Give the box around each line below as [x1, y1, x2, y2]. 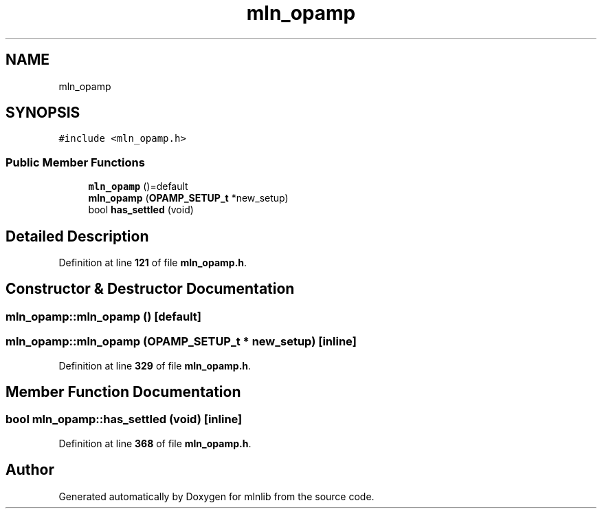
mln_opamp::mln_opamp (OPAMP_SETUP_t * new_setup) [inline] [5, 334, 357, 349]
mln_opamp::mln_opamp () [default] [5, 309, 202, 323]
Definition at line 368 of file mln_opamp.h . [58, 437, 252, 449]
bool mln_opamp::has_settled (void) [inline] [5, 412, 243, 427]
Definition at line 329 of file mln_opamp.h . [58, 359, 252, 372]
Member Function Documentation [5, 383, 241, 401]
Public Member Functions [5, 155, 145, 169]
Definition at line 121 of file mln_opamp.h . [58, 257, 247, 269]
